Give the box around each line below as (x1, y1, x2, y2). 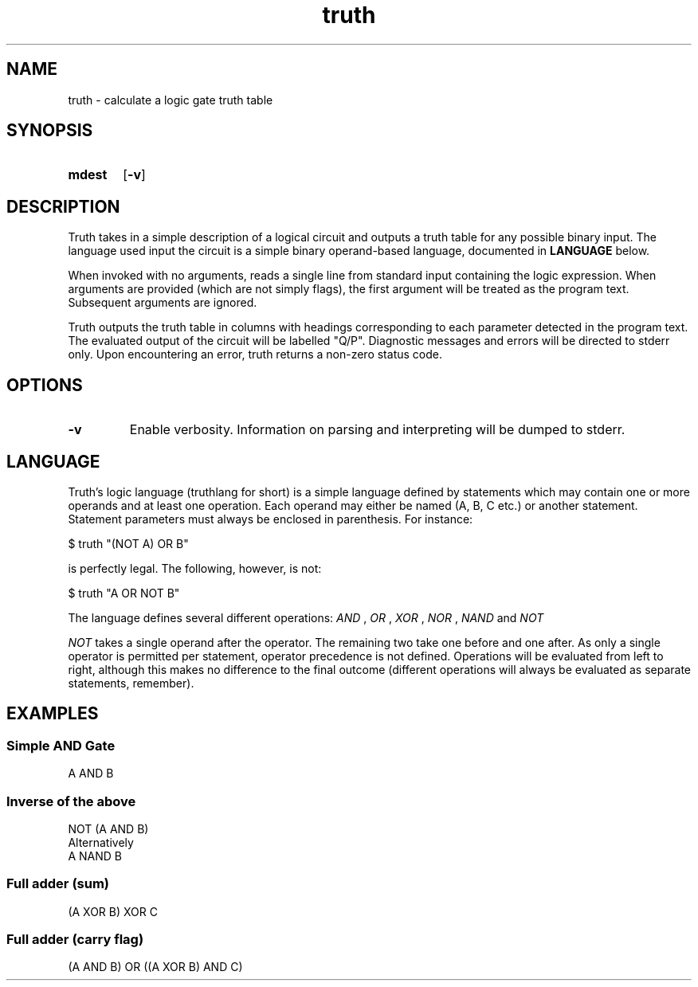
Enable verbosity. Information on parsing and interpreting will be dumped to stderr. (129, 421, 625, 438)
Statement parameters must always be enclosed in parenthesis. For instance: (68, 511, 473, 526)
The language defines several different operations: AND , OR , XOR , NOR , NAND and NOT (68, 610, 544, 625)
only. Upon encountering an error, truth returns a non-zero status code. (68, 347, 442, 362)
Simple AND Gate (6, 737, 116, 754)
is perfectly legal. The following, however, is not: (68, 561, 322, 575)
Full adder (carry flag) (6, 931, 144, 948)
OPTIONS (6, 374, 83, 395)
